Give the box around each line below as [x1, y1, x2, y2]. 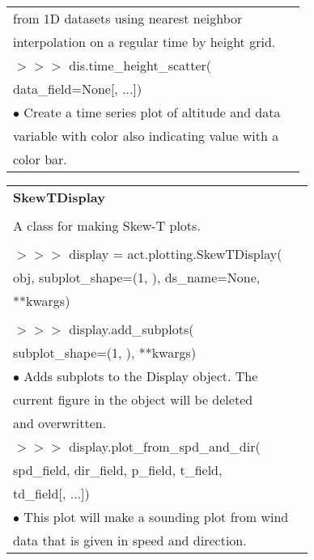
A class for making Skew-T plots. [13, 216, 201, 235]
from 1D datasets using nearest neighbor [13, 9, 243, 28]
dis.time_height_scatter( [69, 56, 212, 74]
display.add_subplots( [69, 320, 194, 338]
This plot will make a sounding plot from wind [23, 507, 289, 526]
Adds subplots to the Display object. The [23, 367, 258, 385]
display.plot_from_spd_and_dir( [69, 437, 261, 456]
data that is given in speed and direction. [13, 531, 247, 549]
